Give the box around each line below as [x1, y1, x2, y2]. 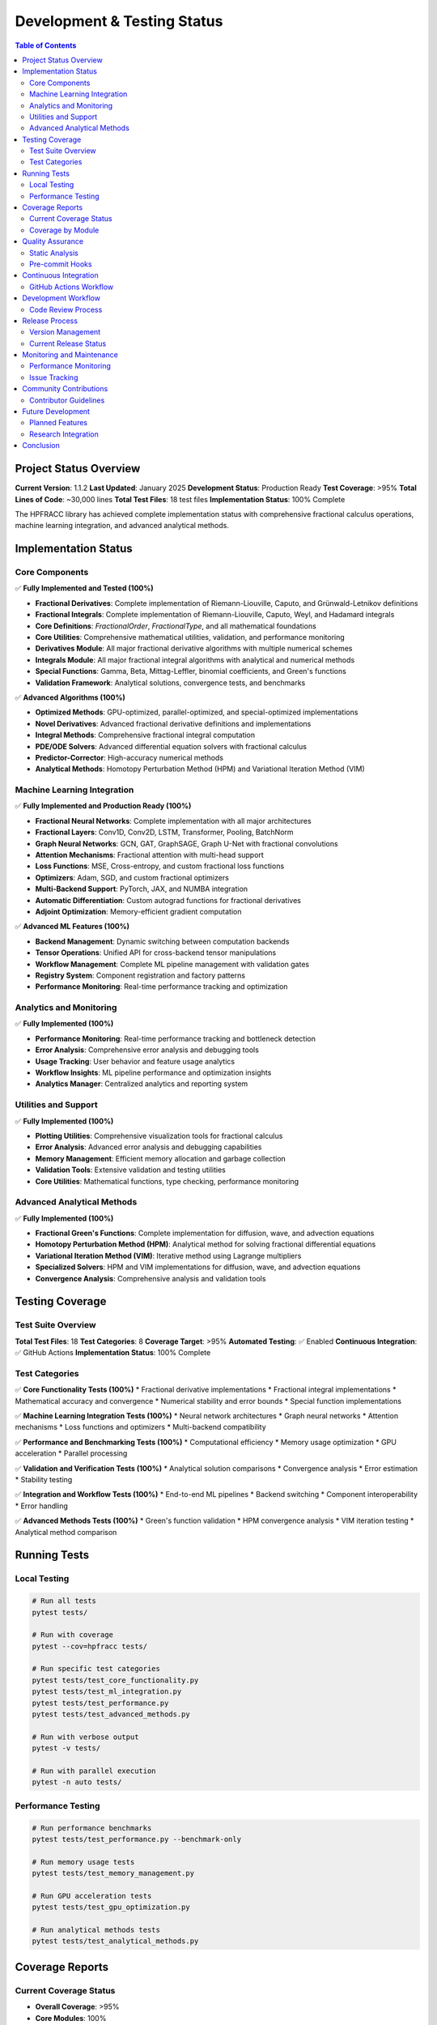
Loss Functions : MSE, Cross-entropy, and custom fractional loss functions [35, 861, 285, 871]
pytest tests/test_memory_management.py [32, 1869, 194, 1878]
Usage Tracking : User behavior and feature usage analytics [35, 1056, 235, 1066]
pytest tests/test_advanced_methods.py [32, 1710, 190, 1719]
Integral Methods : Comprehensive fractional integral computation [35, 730, 256, 740]
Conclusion [22, 441, 61, 450]
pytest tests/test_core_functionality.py [32, 1675, 199, 1685]
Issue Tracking [29, 373, 78, 382]
